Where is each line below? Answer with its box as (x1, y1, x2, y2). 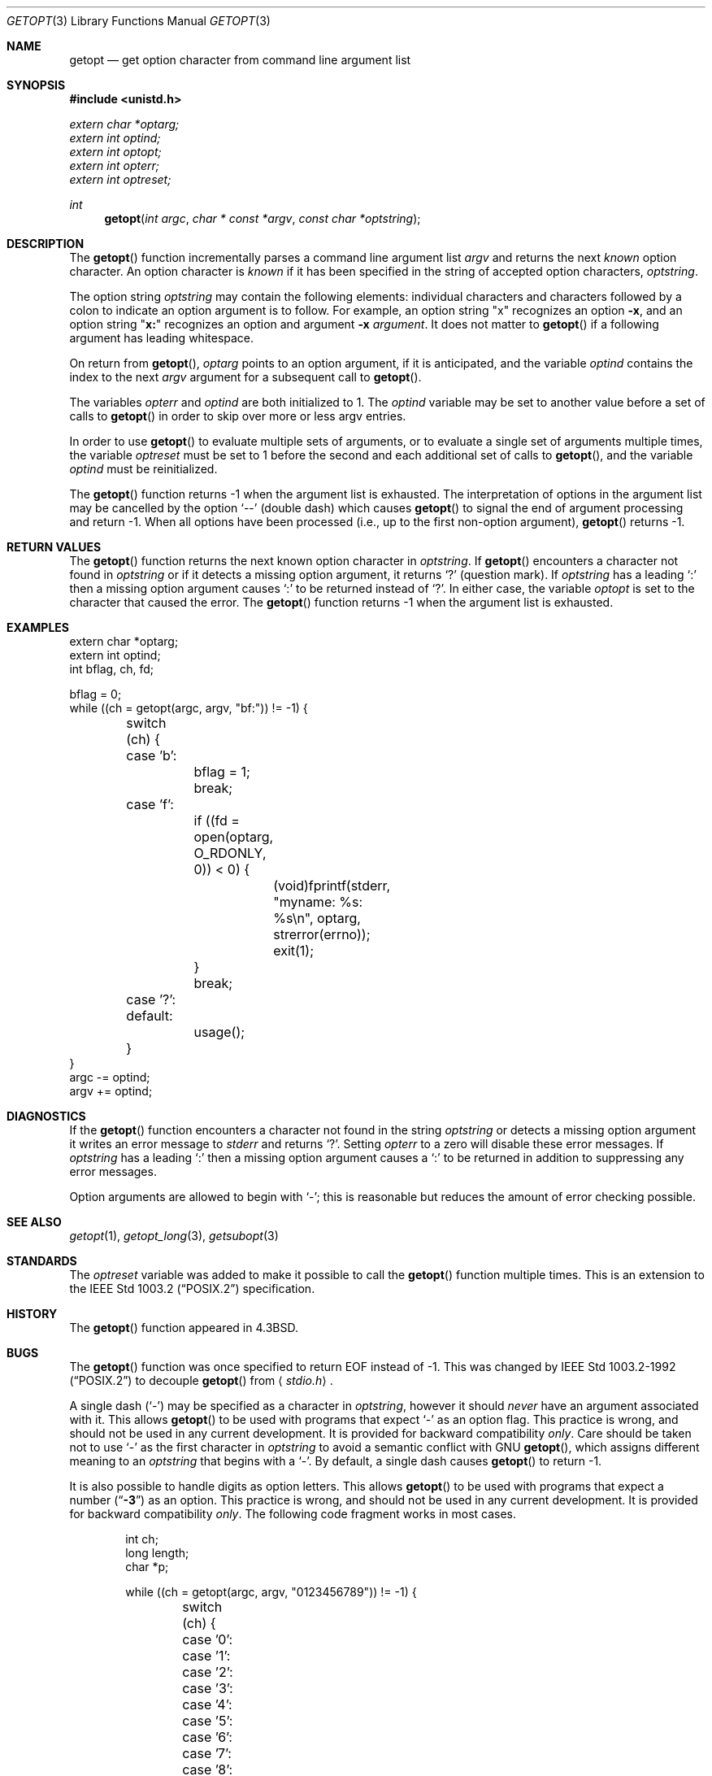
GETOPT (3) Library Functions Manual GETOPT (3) (7, 14, 271, 28)
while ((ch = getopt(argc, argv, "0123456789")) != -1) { (125, 1585, 417, 1599)
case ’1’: (182, 1648, 231, 1664)
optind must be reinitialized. (69, 462, 218, 476)
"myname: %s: (273, 894, 363, 910)
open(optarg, (193, 829, 274, 845)
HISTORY (7, 1307, 58, 1321)
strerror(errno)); (273, 926, 371, 942)
